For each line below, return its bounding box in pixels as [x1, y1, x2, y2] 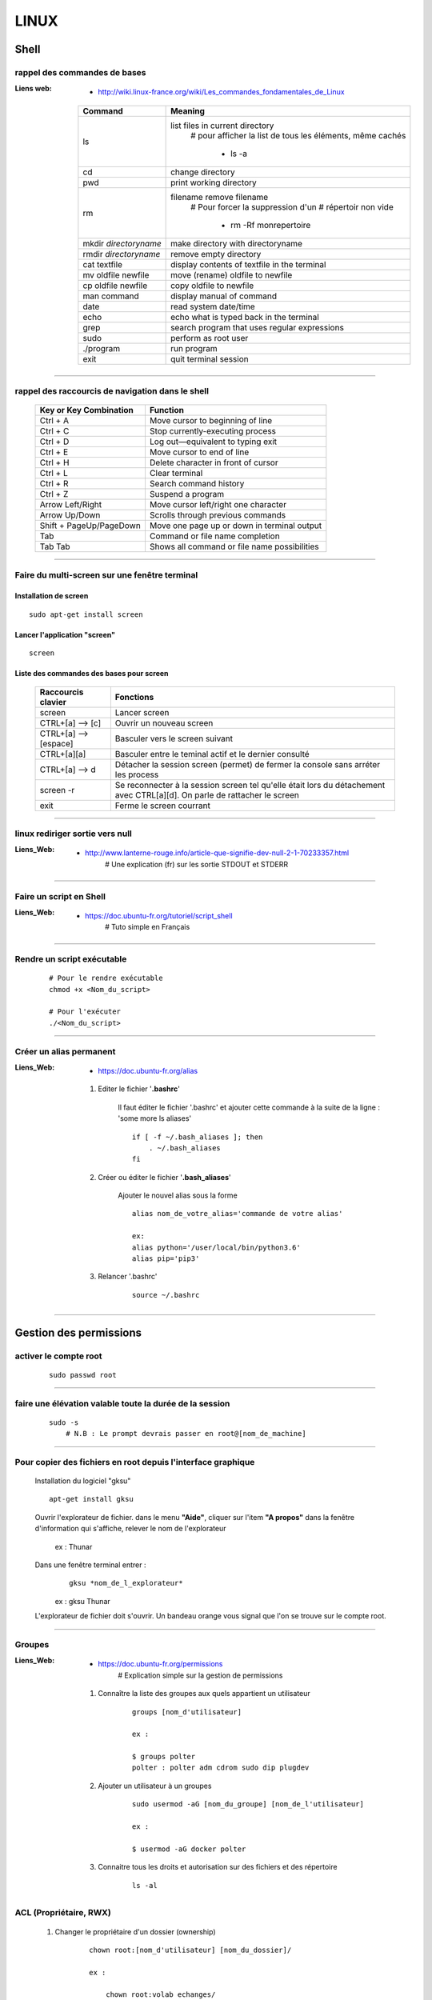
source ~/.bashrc [132, 1290, 200, 1299]
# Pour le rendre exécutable [49, 974, 163, 983]
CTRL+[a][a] [39, 748, 86, 759]
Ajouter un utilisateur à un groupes [98, 1781, 212, 1790]
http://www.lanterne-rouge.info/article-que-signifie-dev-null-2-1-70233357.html [85, 848, 350, 858]
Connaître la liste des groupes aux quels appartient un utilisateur [98, 1689, 311, 1698]
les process [114, 769, 159, 780]
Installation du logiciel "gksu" [34, 1476, 131, 1486]
